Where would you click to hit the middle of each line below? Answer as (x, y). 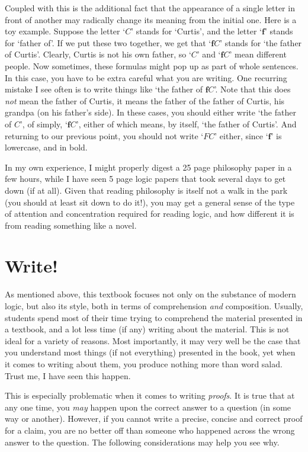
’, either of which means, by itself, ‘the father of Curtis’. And (186, 124)
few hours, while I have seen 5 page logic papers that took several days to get (145, 179)
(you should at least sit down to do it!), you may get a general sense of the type (150, 202)
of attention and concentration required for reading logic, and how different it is (150, 214)
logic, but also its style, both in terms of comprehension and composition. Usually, (154, 306)
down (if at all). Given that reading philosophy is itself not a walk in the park (146, 190)
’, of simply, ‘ (44, 124)
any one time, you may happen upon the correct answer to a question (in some (148, 407)
